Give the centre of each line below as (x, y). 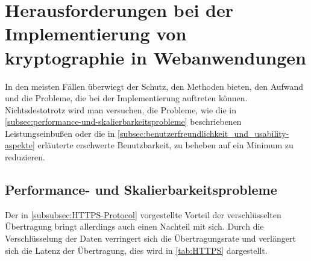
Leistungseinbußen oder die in (60, 133)
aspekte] (20, 145)
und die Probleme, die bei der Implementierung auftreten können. (126, 98)
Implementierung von (96, 33)
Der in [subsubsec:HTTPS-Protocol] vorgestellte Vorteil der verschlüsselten (143, 214)
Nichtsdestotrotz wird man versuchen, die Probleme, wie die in (121, 109)
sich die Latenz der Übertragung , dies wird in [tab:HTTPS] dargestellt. (136, 250)
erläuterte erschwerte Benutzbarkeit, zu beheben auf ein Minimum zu (165, 145)
